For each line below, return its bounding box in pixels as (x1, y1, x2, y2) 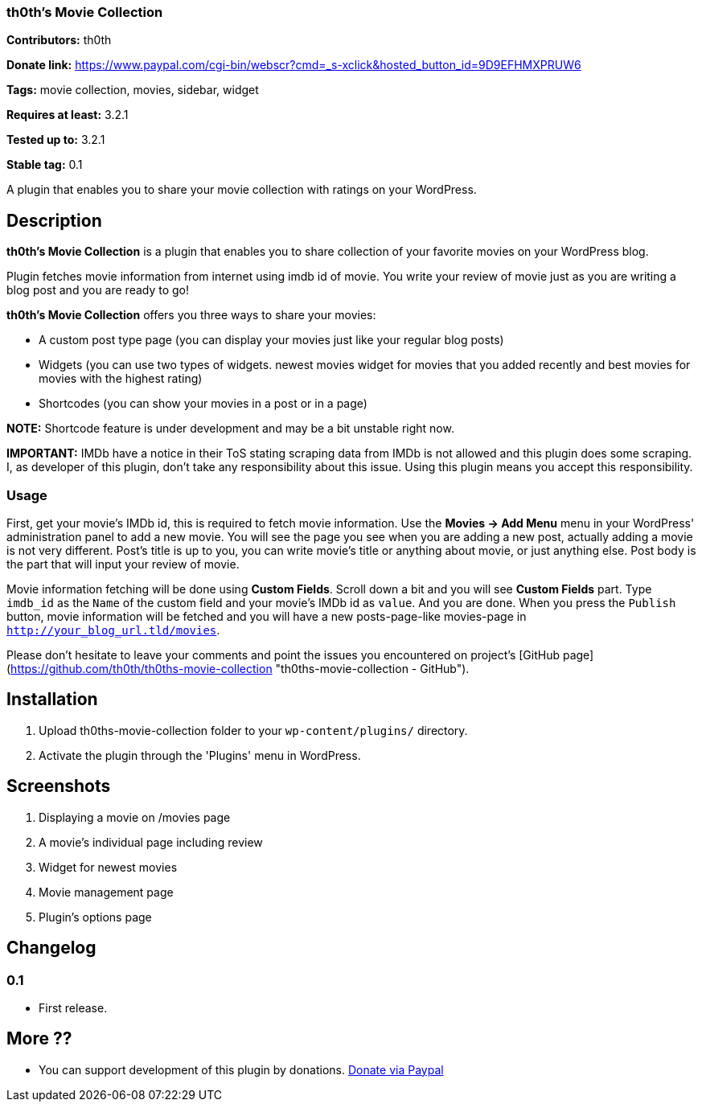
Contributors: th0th (6, 33, 112, 47)
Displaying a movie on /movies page (39, 810, 231, 824)
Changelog (6, 938, 96, 958)
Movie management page (39, 884, 174, 899)
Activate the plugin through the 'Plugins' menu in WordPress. (39, 748, 361, 762)
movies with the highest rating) (39, 371, 203, 386)
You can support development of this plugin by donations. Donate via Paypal (39, 1062, 444, 1077)
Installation (6, 689, 98, 710)
